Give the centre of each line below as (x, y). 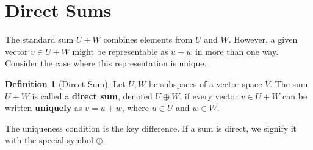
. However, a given (263, 39)
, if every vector (209, 95)
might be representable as (120, 51)
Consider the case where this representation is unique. (106, 63)
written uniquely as (44, 108)
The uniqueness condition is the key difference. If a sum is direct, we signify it (151, 128)
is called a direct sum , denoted (92, 95)
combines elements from (148, 39)
